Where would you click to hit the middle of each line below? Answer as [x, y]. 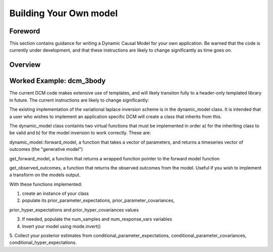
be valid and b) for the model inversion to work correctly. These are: [80, 133]
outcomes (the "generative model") [46, 149]
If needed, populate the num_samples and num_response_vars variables [97, 219]
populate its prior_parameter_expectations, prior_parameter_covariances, [98, 200]
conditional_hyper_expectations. [43, 242]
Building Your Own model [64, 13]
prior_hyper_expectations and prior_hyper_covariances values [74, 209]
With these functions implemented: [46, 184]
